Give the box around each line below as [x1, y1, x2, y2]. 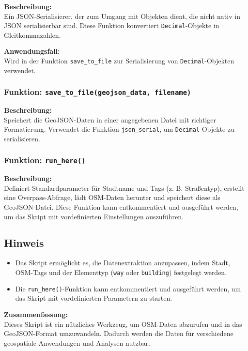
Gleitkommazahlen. [4, 30, 61, 40]
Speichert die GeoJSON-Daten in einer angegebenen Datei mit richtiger [4, 114, 216, 124]
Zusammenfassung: [4, 309, 68, 319]
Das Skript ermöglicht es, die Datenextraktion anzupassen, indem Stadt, [15, 258, 230, 268]
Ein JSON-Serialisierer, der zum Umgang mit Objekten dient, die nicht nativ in [4, 11, 240, 21]
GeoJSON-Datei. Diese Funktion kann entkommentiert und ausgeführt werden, [4, 202, 238, 212]
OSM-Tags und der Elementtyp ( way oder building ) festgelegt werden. [15, 267, 227, 277]
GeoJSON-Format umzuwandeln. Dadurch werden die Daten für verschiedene [4, 328, 233, 338]
